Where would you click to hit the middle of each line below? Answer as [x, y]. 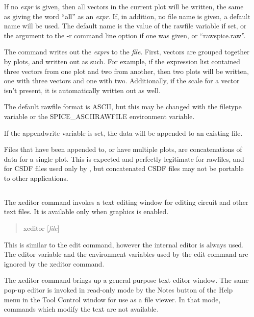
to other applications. [36, 178]
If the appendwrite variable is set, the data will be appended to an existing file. [123, 133]
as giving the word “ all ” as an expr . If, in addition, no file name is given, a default [127, 16]
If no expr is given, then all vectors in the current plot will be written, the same [124, 6]
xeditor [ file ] [41, 228]
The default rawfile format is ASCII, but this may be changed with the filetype [123, 107]
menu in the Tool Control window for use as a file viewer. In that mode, [112, 299]
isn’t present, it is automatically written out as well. [82, 90]
